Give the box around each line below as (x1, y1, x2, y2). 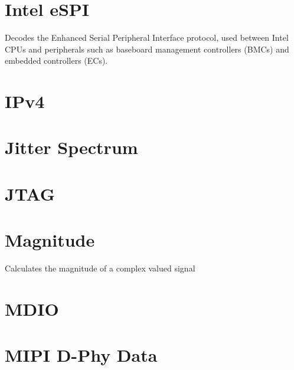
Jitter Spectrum (5, 135, 138, 159)
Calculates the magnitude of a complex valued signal (5, 262, 195, 274)
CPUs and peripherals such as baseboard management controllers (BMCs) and (5, 42, 289, 55)
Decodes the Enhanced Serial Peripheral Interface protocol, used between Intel (5, 31, 289, 44)
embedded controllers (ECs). (5, 54, 108, 67)
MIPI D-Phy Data (5, 343, 158, 367)
